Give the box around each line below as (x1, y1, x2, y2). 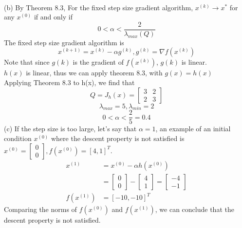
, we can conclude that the (155, 204, 234, 214)
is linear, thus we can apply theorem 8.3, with (26, 68, 163, 78)
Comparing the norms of (4, 204, 77, 214)
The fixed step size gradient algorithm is (4, 37, 124, 47)
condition (4, 133, 32, 143)
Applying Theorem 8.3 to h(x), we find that (4, 77, 135, 88)
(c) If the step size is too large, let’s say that (4, 123, 137, 134)
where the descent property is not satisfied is (51, 133, 185, 143)
